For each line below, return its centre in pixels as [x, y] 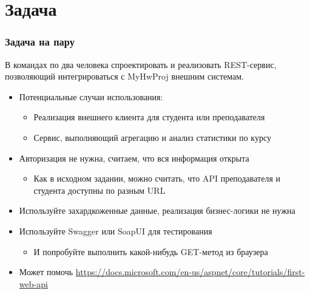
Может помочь [46, 272]
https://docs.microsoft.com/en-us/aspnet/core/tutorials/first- [190, 272]
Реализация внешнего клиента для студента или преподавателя [149, 117]
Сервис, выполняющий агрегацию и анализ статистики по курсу [152, 137]
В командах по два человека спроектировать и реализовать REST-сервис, [141, 64]
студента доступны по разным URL [99, 190]
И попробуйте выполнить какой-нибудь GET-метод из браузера [151, 251]
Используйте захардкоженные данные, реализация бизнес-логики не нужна [157, 210]
